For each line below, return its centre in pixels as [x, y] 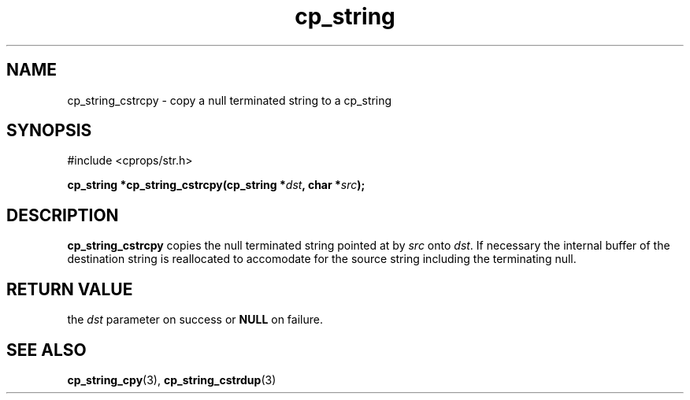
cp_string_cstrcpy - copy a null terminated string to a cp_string [230, 100]
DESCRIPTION [63, 215]
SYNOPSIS [49, 131]
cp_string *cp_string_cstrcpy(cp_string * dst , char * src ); [216, 185]
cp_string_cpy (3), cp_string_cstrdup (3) [172, 380]
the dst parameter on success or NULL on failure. [195, 320]
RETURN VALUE [70, 289]
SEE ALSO [46, 350]
